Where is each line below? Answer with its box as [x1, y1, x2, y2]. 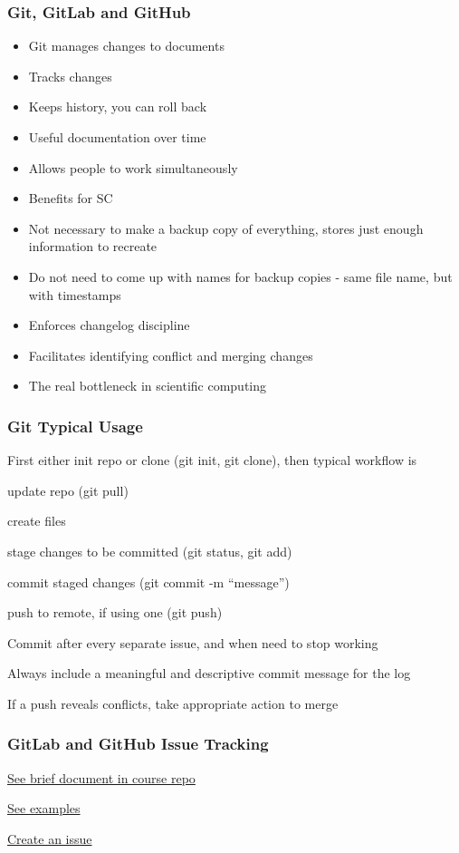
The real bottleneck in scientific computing [28, 376, 267, 395]
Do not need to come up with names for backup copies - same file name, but [28, 267, 453, 286]
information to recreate [28, 237, 158, 256]
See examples [7, 799, 81, 818]
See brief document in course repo [7, 768, 196, 787]
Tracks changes [28, 66, 112, 85]
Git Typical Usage [7, 414, 143, 437]
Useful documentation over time [28, 128, 206, 146]
